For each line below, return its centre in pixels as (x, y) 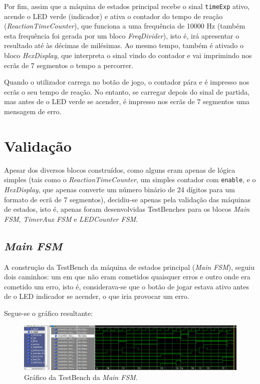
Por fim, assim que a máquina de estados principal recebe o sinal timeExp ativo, (127, 6)
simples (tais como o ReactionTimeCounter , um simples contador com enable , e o (130, 179)
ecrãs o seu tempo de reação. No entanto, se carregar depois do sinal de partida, (127, 91)
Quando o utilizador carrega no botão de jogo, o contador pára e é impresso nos (127, 82)
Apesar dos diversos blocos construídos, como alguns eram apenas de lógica (120, 169)
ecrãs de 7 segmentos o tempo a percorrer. (69, 65)
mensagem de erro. (33, 111)
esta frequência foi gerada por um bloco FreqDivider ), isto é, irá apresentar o (122, 35)
